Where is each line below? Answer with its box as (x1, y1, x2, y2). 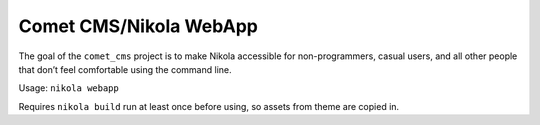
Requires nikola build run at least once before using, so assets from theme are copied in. (18, 100, 400, 112)
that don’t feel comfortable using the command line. (18, 63, 232, 75)
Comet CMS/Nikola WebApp (18, 15, 259, 37)
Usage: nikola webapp (18, 82, 119, 94)
